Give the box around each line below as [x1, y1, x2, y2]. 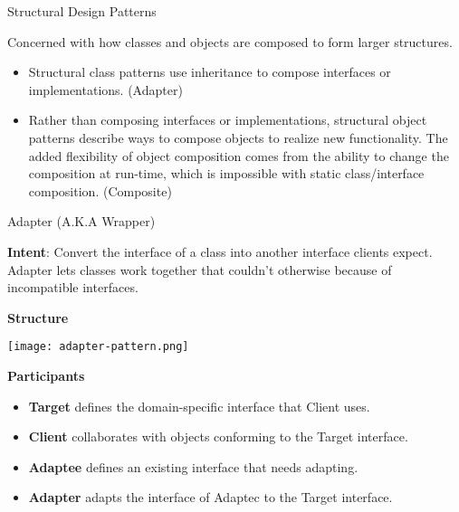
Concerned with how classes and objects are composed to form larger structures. [7, 32, 453, 51]
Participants [7, 365, 85, 384]
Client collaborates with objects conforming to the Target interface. [28, 427, 408, 446]
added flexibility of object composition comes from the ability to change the [28, 146, 449, 165]
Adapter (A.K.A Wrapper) [7, 212, 156, 231]
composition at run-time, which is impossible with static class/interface [28, 164, 425, 183]
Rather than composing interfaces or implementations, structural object [28, 110, 427, 129]
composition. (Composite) [28, 181, 172, 200]
